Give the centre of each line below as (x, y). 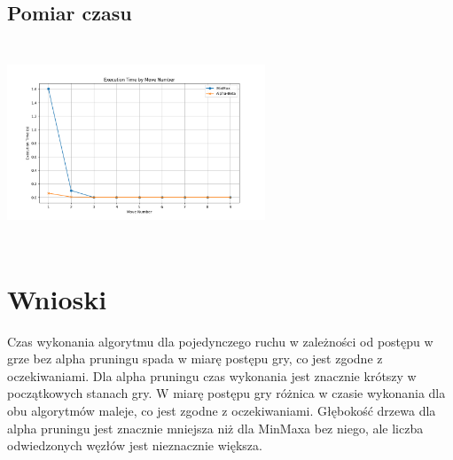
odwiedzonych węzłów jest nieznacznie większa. (135, 445)
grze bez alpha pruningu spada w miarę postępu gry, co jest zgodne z (195, 359)
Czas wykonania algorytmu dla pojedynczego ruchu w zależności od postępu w (220, 341)
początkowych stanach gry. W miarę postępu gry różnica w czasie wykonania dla (226, 393)
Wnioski (57, 298)
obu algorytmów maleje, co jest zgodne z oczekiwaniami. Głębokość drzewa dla (222, 411)
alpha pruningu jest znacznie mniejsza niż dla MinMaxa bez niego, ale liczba (215, 428)
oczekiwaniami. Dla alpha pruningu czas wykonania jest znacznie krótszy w (212, 375)
